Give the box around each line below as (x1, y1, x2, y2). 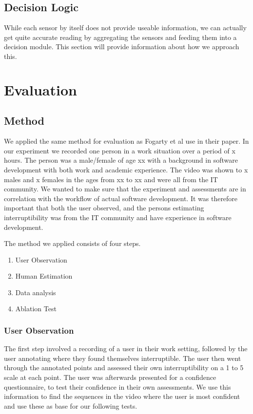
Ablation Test (15, 303, 57, 314)
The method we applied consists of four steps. (4, 238, 141, 248)
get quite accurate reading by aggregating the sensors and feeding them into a (4, 32, 237, 42)
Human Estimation (15, 271, 73, 281)
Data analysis (15, 287, 56, 297)
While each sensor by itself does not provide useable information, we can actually (4, 22, 247, 33)
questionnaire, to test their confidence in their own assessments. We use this (4, 381, 231, 392)
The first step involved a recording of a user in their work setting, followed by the (4, 343, 248, 354)
